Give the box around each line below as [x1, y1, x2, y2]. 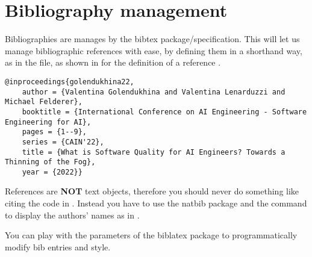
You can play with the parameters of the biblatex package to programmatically [5, 229, 298, 241]
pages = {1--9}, [22, 128, 87, 137]
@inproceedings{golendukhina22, [5, 77, 134, 86]
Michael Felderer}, [5, 98, 83, 107]
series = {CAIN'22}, [22, 137, 104, 146]
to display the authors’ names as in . [5, 208, 140, 221]
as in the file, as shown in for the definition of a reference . [5, 56, 221, 69]
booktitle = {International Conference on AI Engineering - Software [22, 107, 307, 116]
